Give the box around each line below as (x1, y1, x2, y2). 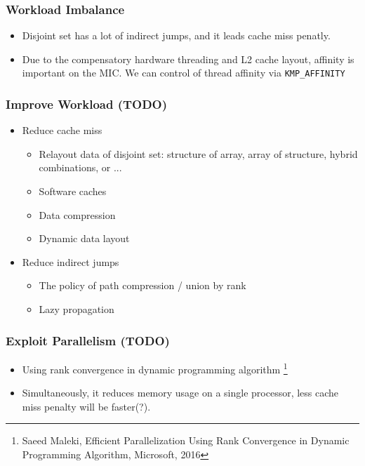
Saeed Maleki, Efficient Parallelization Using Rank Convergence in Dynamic (22, 433, 350, 448)
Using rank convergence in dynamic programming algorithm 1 (22, 359, 288, 376)
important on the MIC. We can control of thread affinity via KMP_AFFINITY (22, 65, 345, 80)
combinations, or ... (39, 160, 122, 175)
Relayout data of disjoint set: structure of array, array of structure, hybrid (39, 146, 358, 161)
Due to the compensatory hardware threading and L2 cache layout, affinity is (22, 51, 354, 66)
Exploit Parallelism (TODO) (6, 331, 170, 349)
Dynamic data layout (39, 231, 130, 246)
